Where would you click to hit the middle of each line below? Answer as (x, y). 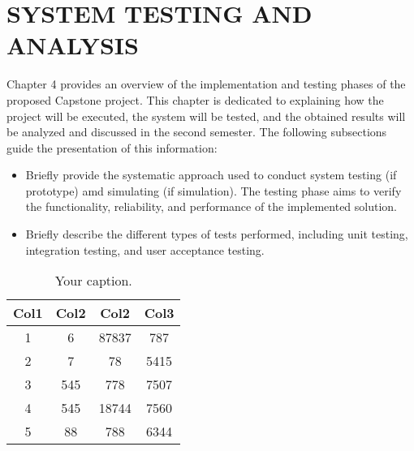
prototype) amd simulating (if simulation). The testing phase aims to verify (213, 190)
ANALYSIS (73, 45)
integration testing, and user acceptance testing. (145, 249)
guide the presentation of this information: (112, 147)
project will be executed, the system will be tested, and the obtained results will (206, 116)
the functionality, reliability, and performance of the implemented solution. (211, 206)
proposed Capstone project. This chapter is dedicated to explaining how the (195, 99)
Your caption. (93, 281)
